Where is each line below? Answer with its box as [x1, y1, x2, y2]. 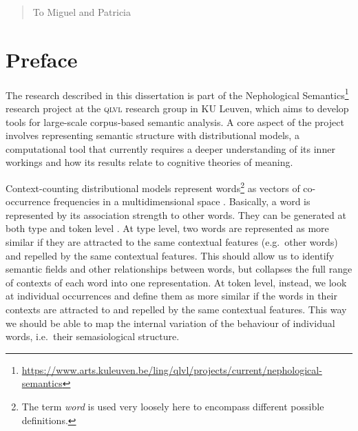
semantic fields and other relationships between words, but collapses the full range [6, 262, 352, 276]
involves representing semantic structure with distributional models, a [6, 128, 299, 143]
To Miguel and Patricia [32, 5, 131, 19]
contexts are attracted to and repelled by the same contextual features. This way [6, 302, 347, 316]
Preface [6, 45, 78, 73]
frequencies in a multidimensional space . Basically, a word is [53, 194, 310, 209]
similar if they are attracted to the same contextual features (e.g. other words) [6, 234, 338, 249]
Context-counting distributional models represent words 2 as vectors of [6, 178, 300, 195]
